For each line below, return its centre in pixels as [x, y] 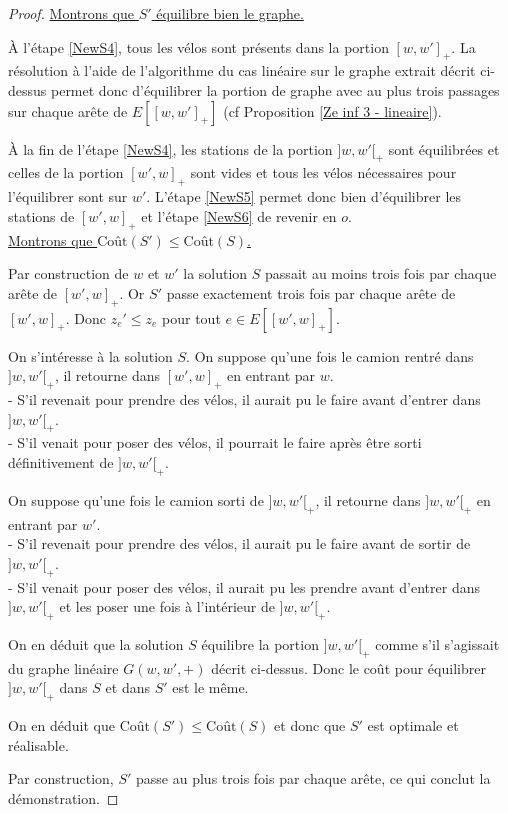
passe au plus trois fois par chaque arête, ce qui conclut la [313, 778]
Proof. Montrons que [71, 13]
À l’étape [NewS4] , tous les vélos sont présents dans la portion [198, 46]
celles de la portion [66, 172]
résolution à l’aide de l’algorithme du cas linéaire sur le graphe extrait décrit [242, 70]
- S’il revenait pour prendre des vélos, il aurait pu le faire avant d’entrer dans [244, 398]
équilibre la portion [260, 643]
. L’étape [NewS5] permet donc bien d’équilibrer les [304, 196]
